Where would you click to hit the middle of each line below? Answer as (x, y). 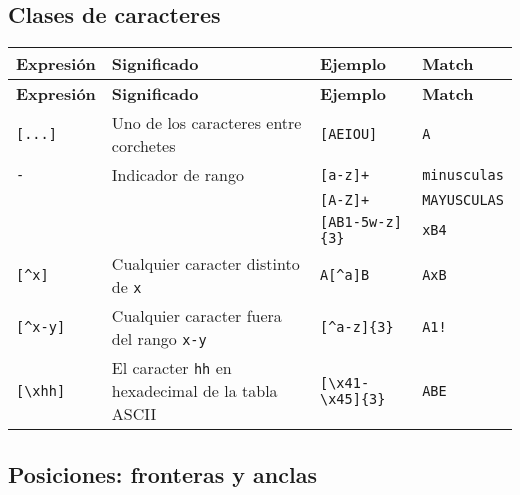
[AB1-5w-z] (360, 222)
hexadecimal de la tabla (194, 391)
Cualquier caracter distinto (205, 264)
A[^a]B (344, 275)
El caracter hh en (171, 368)
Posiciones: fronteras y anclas (162, 473)
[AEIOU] (348, 134)
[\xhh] (41, 390)
